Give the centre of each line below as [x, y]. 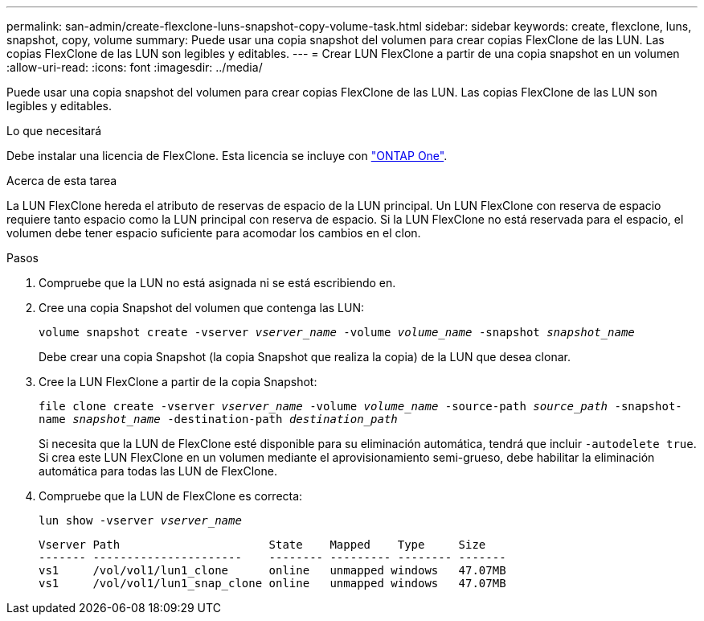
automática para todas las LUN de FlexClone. [158, 471]
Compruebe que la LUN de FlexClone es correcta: [171, 496]
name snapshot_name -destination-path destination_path [218, 419]
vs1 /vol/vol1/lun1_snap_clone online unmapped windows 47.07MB [272, 583]
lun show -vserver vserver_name [140, 520]
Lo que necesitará [54, 131]
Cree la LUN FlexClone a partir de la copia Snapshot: [178, 382]
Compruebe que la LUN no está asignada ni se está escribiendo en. [217, 283]
